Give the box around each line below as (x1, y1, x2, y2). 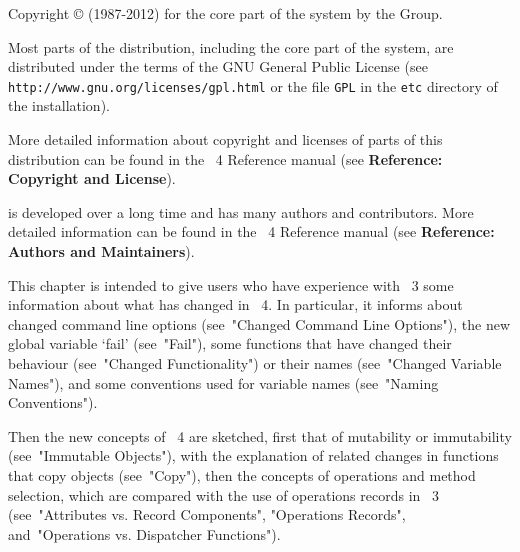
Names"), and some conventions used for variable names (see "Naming (8, 372, 439, 393)
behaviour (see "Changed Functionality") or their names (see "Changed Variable (8, 352, 502, 373)
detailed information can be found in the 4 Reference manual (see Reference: (8, 221, 495, 242)
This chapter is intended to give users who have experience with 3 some (8, 274, 454, 295)
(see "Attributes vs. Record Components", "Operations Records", (8, 504, 406, 525)
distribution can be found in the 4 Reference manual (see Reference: (8, 148, 443, 169)
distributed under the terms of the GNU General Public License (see (8, 56, 428, 77)
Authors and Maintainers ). (8, 241, 195, 261)
